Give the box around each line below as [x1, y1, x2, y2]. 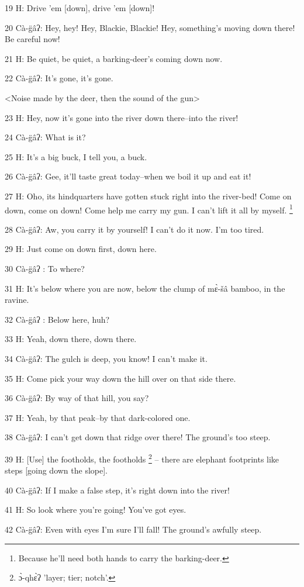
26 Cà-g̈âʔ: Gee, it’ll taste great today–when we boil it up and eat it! [5, 170, 251, 182]
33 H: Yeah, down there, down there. [5, 333, 137, 345]
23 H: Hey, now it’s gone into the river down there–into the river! [5, 111, 239, 123]
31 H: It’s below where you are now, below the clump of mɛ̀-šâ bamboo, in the [5, 282, 285, 294]
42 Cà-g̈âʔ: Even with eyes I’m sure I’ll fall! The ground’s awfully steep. [5, 523, 262, 535]
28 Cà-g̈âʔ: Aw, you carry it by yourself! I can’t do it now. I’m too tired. [5, 223, 264, 235]
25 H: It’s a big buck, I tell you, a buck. [5, 150, 147, 163]
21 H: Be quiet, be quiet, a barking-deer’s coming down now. [5, 52, 223, 64]
